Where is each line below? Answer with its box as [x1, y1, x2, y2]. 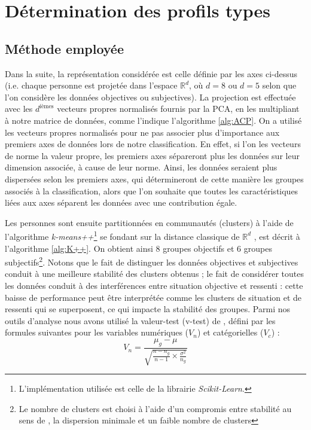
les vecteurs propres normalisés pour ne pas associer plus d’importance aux [5, 126, 280, 138]
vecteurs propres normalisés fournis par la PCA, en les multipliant [57, 102, 300, 115]
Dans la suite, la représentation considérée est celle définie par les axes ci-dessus [5, 67, 298, 80]
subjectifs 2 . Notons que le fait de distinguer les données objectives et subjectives [5, 254, 298, 268]
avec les [5, 102, 33, 115]
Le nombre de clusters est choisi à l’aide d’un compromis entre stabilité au [19, 402, 292, 414]
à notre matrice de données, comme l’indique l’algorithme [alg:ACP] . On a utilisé [5, 114, 302, 126]
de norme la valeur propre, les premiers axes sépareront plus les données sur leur [5, 149, 300, 161]
